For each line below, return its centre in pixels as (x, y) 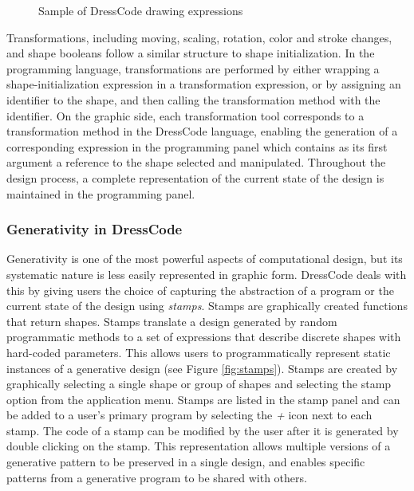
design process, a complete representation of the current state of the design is (195, 177)
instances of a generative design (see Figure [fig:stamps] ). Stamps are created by (202, 368)
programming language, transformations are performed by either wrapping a (193, 68)
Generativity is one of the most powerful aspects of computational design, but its (205, 259)
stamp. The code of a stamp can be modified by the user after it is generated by (203, 430)
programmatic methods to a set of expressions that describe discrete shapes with (204, 337)
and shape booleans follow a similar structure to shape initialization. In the (191, 53)
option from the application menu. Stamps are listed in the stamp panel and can (203, 399)
